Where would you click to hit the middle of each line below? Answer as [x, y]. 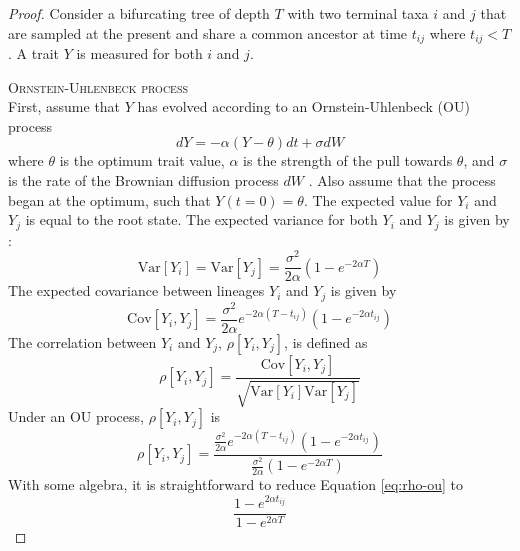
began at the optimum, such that [109, 199]
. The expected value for [378, 199]
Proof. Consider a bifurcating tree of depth [139, 13]
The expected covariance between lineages [136, 290]
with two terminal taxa [358, 13]
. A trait [33, 53]
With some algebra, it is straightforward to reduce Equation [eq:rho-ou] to [235, 484]
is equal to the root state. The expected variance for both [201, 219]
